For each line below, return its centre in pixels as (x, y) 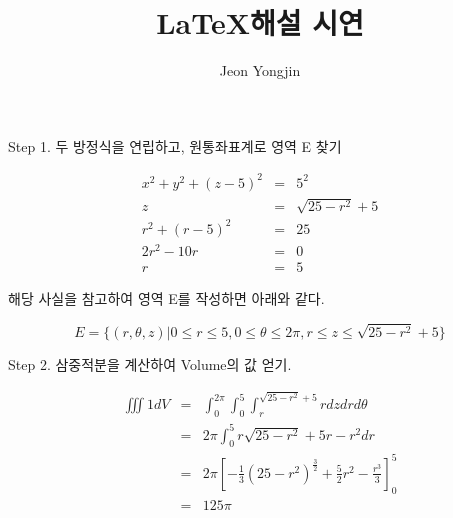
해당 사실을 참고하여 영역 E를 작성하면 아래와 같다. (166, 298)
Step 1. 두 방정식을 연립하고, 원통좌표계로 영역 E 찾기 (175, 145)
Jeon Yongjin (260, 70)
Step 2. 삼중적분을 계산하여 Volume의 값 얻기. (150, 363)
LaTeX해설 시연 (260, 22)
